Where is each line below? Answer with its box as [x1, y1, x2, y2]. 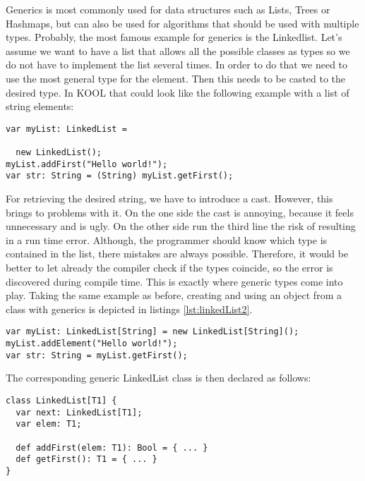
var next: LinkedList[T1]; [16, 407, 143, 418]
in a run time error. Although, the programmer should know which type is [6, 232, 328, 247]
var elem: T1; [16, 419, 82, 430]
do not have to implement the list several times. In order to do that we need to [6, 57, 348, 72]
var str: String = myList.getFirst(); [6, 350, 188, 360]
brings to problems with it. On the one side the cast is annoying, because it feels [6, 205, 354, 219]
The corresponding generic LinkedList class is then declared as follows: [6, 370, 311, 385]
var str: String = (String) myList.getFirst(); [6, 171, 234, 181]
